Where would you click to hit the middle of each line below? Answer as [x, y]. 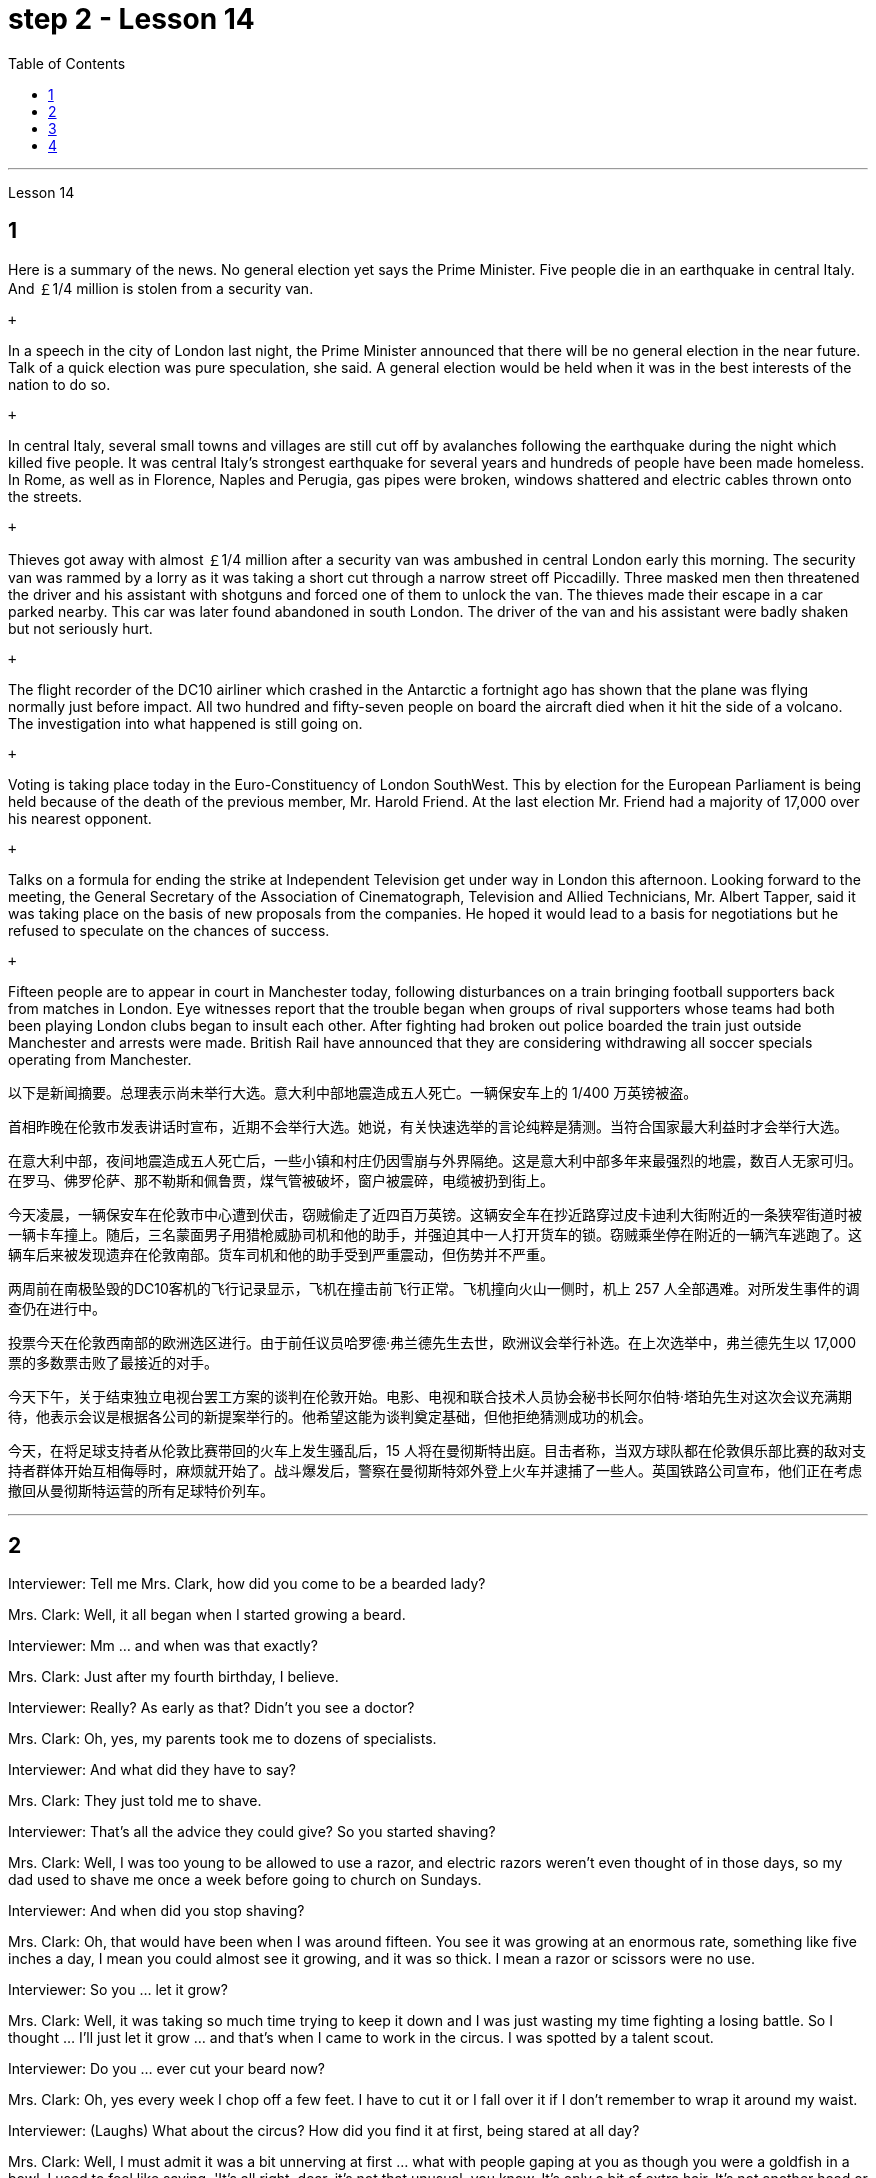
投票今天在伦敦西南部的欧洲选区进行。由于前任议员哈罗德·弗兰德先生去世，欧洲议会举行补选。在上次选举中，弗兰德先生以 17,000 [432, 1342]
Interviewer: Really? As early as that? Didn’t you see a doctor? [211, 1708]
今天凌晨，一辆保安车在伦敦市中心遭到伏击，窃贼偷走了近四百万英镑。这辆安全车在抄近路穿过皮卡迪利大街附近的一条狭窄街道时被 [435, 1214]
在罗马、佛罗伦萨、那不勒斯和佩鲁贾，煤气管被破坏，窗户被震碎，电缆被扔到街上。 [281, 1180]
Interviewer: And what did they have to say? [152, 1770]
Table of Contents [67, 63]
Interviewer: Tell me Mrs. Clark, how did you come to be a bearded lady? [247, 1584]
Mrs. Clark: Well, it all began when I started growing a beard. [207, 1615]
